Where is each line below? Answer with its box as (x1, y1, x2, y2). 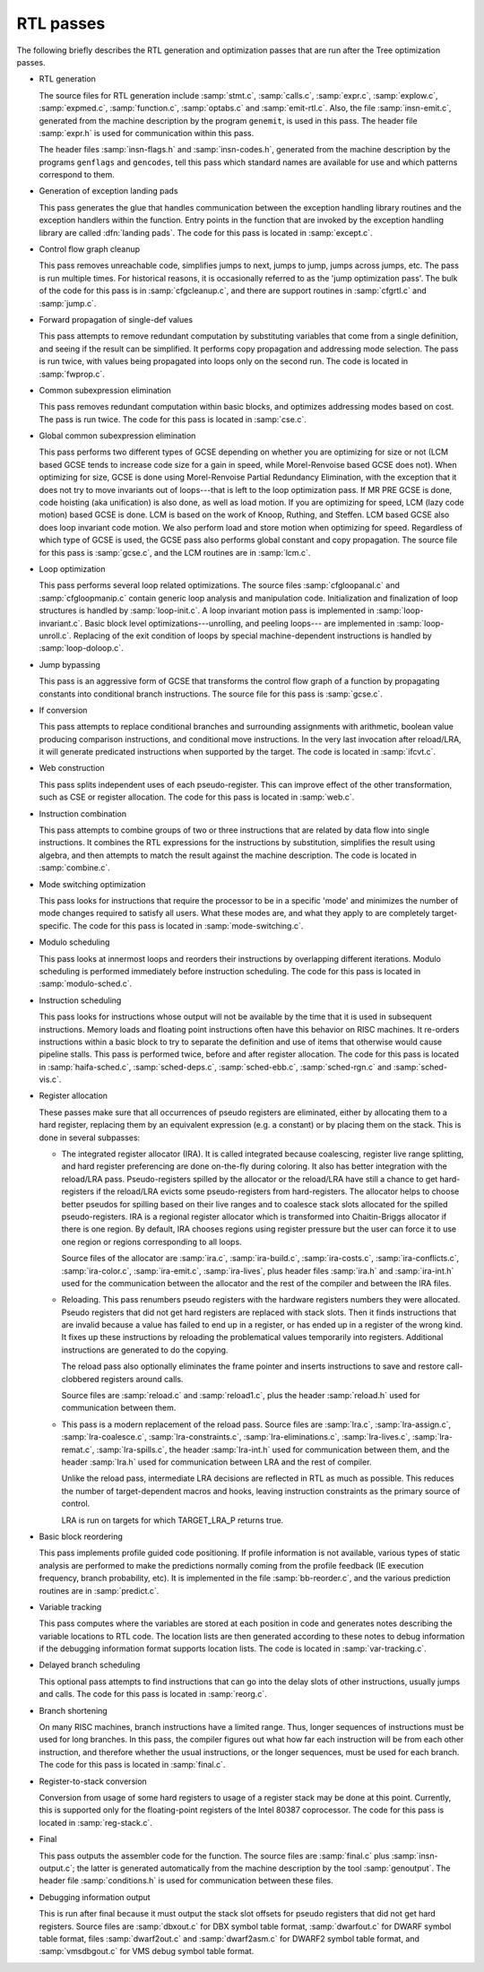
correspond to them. (39, 169, 116, 180)
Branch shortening (39, 1705, 108, 1716)
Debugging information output (39, 1891, 151, 1902)
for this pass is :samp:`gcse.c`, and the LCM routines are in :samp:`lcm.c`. (39, 547, 311, 558)
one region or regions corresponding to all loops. (61, 1236, 242, 1247)
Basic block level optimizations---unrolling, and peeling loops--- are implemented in (84, 618, 395, 628)
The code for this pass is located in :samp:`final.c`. (39, 1760, 226, 1770)
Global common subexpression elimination (39, 430, 196, 441)
